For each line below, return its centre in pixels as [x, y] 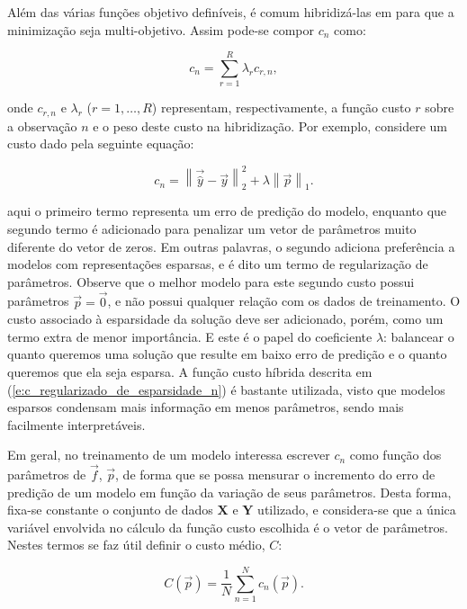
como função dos [395, 455]
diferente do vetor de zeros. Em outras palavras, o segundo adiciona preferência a [231, 246]
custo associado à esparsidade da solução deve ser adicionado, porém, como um [225, 319]
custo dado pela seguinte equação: [101, 143]
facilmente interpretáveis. [76, 424]
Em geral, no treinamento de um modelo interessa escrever [169, 455]
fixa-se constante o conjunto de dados [110, 510]
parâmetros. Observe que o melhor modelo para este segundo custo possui [211, 281]
